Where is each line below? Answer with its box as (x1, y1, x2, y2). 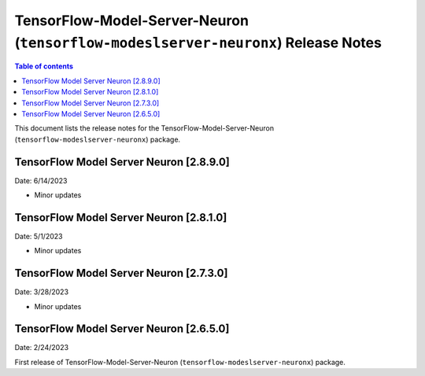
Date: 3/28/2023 (14, 287, 69, 297)
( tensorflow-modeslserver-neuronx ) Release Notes (14, 34, 382, 51)
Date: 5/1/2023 (14, 231, 63, 241)
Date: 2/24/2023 (14, 343, 69, 352)
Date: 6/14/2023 (14, 175, 68, 185)
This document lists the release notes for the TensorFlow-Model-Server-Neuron (14, 123, 275, 133)
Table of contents (14, 61, 74, 71)
